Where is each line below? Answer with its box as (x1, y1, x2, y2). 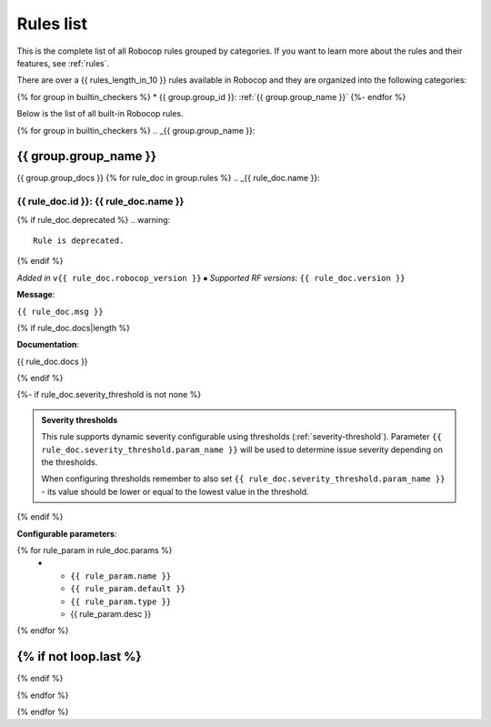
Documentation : (16, 339, 80, 350)
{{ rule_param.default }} (70, 583, 186, 594)
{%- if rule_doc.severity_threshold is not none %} (16, 389, 202, 400)
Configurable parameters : (16, 528, 117, 539)
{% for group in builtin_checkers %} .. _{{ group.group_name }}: (16, 125, 256, 136)
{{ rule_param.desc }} (70, 608, 152, 619)
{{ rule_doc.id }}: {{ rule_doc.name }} (16, 196, 185, 208)
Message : (16, 289, 55, 300)
